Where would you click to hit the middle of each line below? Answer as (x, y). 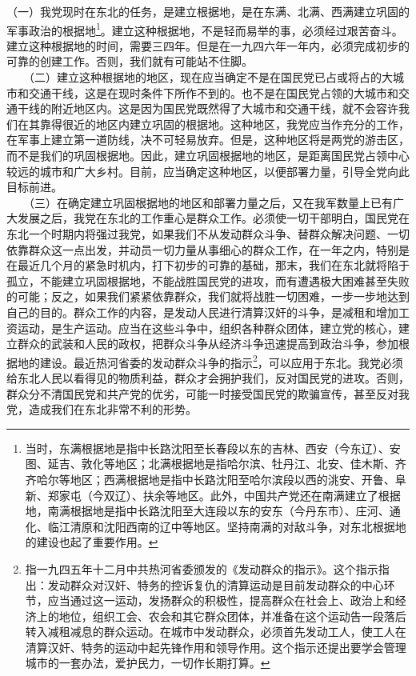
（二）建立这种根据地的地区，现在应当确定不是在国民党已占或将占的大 (210, 77)
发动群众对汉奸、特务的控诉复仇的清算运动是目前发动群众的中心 (216, 584)
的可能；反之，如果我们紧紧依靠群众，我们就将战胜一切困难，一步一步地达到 (208, 296)
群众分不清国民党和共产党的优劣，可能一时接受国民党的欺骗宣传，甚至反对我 (208, 393)
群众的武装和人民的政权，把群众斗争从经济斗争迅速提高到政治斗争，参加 (208, 344)
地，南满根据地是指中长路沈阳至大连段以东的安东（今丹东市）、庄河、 (207, 511)
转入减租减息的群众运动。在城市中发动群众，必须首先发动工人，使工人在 (216, 632)
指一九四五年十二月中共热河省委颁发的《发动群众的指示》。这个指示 (202, 568)
